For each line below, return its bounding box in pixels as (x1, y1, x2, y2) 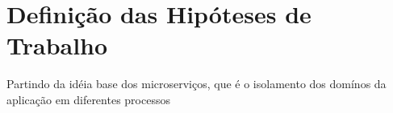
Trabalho (6, 29, 108, 62)
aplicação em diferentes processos (6, 91, 170, 107)
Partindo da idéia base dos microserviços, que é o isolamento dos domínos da (6, 75, 387, 92)
